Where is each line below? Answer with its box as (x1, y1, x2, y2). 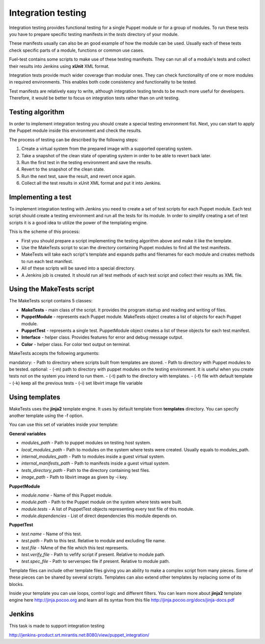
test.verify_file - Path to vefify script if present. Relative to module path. (21, 552, 165, 557)
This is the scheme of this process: (9, 229, 80, 234)
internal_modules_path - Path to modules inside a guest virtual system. (21, 453, 165, 459)
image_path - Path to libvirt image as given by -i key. (21, 474, 128, 480)
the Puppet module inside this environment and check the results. (9, 128, 142, 134)
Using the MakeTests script (9, 285, 95, 293)
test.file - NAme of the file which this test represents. (21, 545, 129, 551)
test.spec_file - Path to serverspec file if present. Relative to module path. (21, 558, 170, 564)
